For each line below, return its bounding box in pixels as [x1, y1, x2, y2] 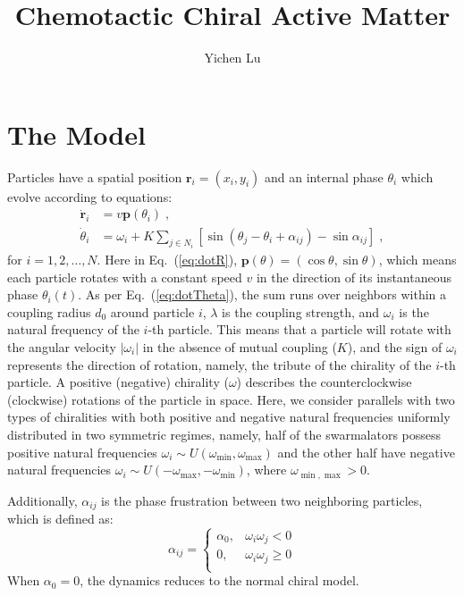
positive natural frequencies [7, 442, 157, 461]
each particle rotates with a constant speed [7, 267, 242, 286]
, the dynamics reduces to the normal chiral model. [80, 571, 359, 590]
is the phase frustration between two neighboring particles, [101, 491, 423, 509]
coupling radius [7, 302, 91, 321]
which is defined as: [7, 509, 114, 527]
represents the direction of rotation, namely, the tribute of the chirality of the [7, 355, 432, 374]
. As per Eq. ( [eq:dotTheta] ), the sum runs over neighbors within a [78, 285, 447, 304]
